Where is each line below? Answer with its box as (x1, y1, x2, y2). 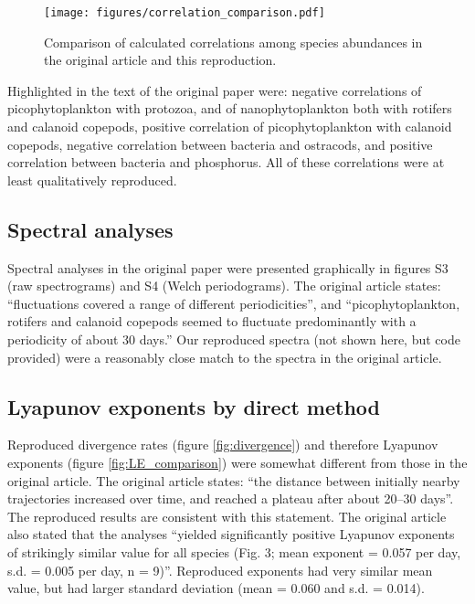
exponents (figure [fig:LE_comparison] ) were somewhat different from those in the (7, 452, 468, 472)
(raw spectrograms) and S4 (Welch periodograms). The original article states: (7, 276, 441, 295)
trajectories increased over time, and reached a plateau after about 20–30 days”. (7, 489, 454, 508)
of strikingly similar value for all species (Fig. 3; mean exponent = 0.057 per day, (7, 542, 461, 561)
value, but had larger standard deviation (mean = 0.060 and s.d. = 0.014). (7, 578, 425, 598)
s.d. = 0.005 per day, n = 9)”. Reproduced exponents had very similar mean (7, 560, 433, 579)
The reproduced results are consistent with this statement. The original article (7, 506, 447, 525)
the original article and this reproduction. (44, 50, 277, 69)
